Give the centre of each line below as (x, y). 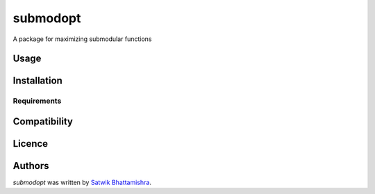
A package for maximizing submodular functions (82, 39)
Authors (31, 166)
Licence (31, 144)
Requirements (37, 101)
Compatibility (43, 121)
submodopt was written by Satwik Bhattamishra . (82, 183)
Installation (37, 81)
